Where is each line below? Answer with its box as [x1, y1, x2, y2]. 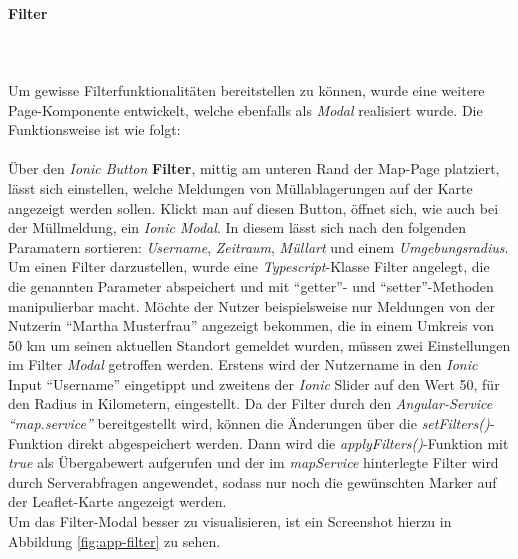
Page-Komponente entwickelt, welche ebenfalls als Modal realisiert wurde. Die [8, 99, 483, 120]
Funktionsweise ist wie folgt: [8, 119, 181, 140]
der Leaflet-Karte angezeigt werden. [8, 491, 227, 512]
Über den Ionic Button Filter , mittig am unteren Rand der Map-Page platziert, [8, 158, 500, 179]
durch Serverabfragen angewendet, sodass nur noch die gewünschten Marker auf [8, 471, 497, 492]
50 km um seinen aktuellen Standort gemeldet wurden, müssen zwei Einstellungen [8, 334, 511, 355]
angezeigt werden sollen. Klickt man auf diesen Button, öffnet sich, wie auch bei [8, 197, 499, 218]
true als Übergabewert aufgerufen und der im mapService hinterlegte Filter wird [8, 452, 499, 473]
